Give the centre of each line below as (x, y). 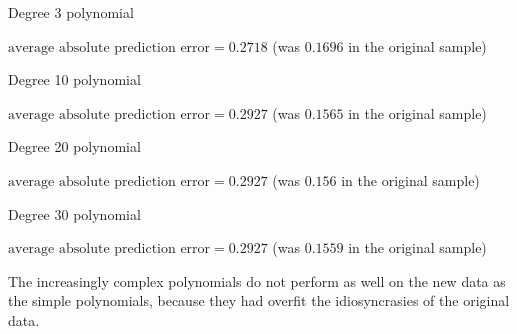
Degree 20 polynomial (74, 146)
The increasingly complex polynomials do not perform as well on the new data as (257, 280)
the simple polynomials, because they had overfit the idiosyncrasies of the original (259, 300)
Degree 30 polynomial (74, 213)
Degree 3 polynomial (71, 12)
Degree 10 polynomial (74, 79)
